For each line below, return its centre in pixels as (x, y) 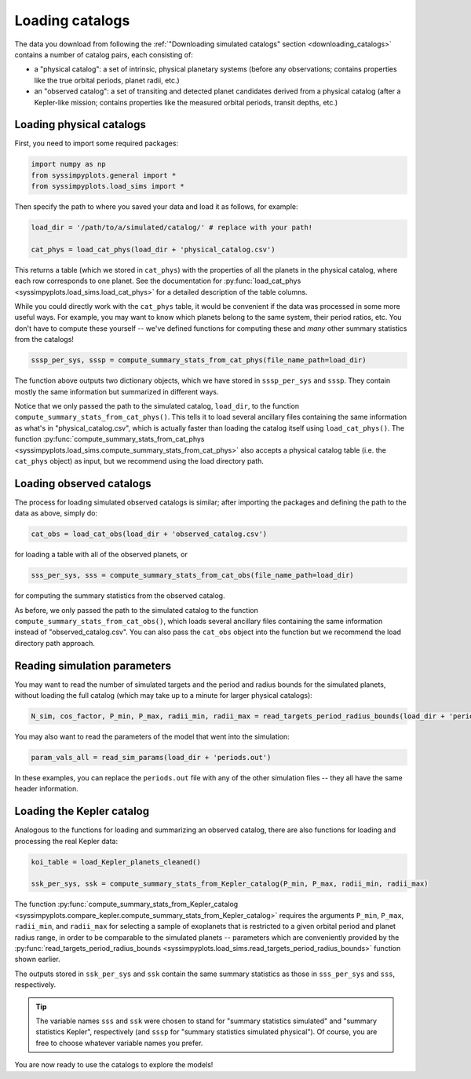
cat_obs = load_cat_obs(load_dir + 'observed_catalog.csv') (149, 534)
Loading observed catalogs (83, 483)
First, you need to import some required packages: (97, 143)
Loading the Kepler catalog (82, 811)
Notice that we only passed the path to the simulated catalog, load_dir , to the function (157, 406)
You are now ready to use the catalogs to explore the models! (114, 1065)
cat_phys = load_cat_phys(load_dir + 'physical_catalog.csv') (153, 249)
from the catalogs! (44, 339)
